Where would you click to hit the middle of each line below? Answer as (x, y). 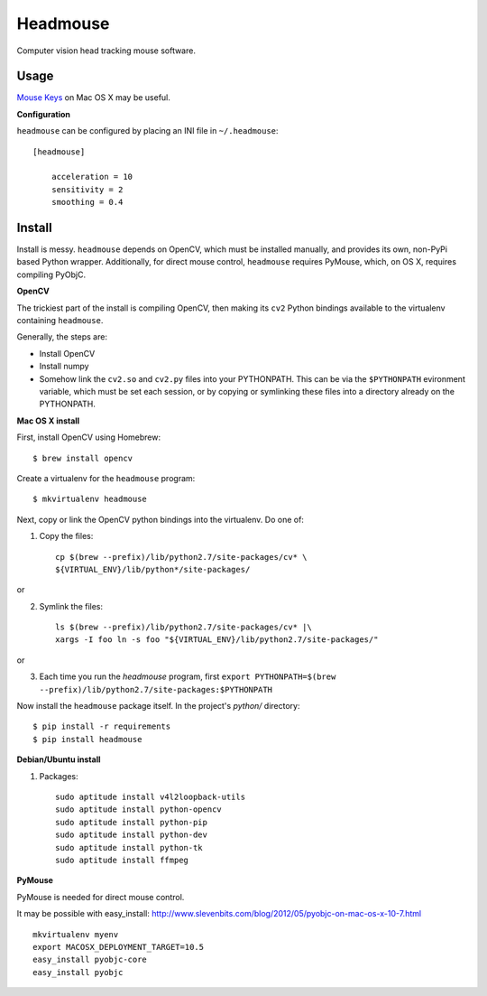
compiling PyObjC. (51, 275)
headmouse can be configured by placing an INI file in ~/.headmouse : (147, 131)
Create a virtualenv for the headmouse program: (106, 478)
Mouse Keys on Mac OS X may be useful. (94, 98)
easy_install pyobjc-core (90, 960)
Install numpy (64, 367)
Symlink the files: (71, 606)
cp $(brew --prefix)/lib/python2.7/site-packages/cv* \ (181, 557)
